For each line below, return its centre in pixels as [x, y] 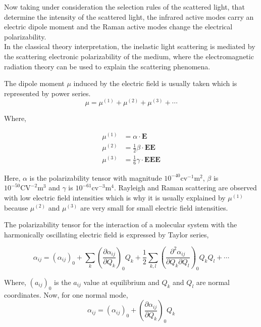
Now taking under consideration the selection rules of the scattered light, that [124, 7]
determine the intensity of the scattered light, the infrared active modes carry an [129, 16]
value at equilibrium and [121, 282]
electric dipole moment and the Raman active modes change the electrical [118, 27]
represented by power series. [47, 93]
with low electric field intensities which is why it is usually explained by [115, 197]
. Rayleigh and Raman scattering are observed [185, 188]
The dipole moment [34, 83]
